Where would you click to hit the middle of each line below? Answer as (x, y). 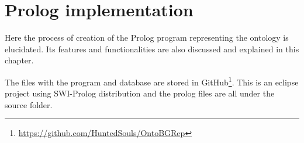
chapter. (19, 60)
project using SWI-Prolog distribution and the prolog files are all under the (140, 93)
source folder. (29, 104)
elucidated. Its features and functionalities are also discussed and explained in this (152, 49)
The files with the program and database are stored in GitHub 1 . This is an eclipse (152, 81)
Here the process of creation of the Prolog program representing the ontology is (147, 37)
